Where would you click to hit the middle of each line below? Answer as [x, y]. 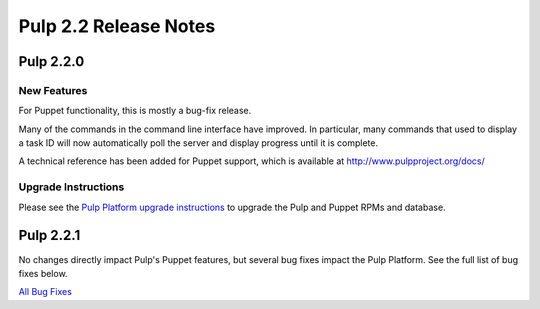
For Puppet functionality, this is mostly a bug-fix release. [135, 111]
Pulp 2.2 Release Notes [117, 26]
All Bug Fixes [45, 292]
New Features [53, 90]
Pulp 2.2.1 [49, 235]
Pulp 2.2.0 [51, 61]
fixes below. [43, 273]
